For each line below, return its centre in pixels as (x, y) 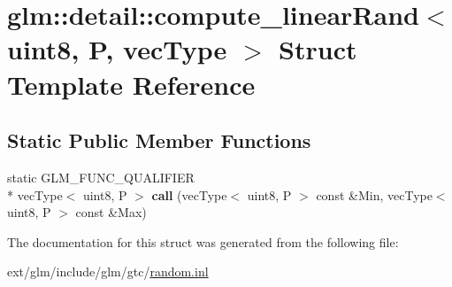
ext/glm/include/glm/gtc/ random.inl (108, 271)
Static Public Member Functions (159, 140)
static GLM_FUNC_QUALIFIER (101, 177)
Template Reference (131, 84)
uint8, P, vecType (117, 49)
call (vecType (189, 194)
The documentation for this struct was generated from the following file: (203, 241)
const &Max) (111, 212)
